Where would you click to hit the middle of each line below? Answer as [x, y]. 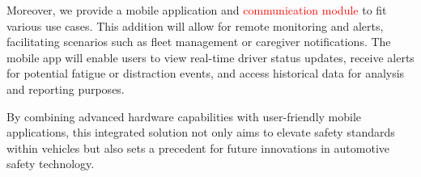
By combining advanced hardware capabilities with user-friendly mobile [184, 116]
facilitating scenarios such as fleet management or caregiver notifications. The [199, 42]
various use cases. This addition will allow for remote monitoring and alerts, [195, 25]
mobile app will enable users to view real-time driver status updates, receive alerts [210, 57]
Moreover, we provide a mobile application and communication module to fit [197, 10]
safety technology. [51, 164]
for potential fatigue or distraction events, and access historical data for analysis [206, 73]
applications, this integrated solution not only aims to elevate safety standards [201, 132]
